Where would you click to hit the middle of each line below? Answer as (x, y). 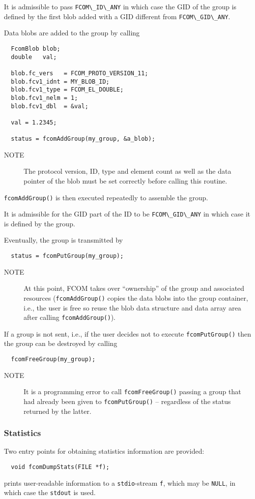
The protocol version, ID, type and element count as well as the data (127, 171)
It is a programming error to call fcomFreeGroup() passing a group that (132, 391)
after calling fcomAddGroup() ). (70, 317)
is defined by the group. (40, 223)
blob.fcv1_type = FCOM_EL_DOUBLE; (67, 90)
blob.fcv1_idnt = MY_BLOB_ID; (60, 81)
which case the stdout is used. (50, 492)
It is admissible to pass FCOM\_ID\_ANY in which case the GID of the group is (120, 6)
